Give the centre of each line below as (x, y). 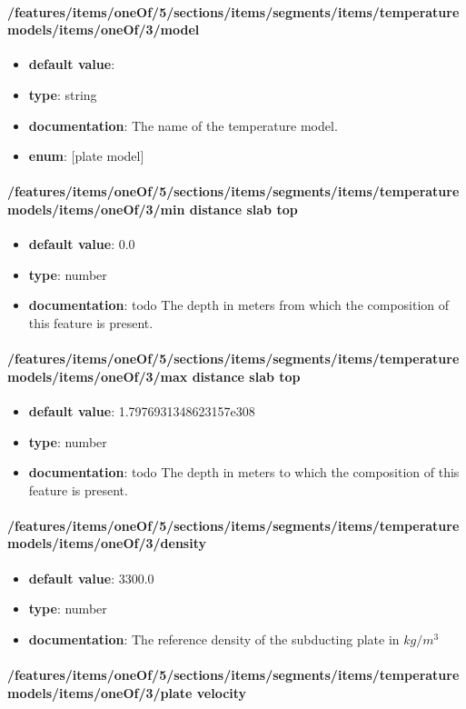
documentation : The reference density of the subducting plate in (214, 639)
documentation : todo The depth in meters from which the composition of (239, 305)
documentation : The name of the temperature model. (183, 125)
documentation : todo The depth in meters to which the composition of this (244, 472)
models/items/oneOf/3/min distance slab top (153, 209)
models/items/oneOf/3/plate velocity (127, 692)
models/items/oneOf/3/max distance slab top (154, 376)
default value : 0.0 (82, 244)
